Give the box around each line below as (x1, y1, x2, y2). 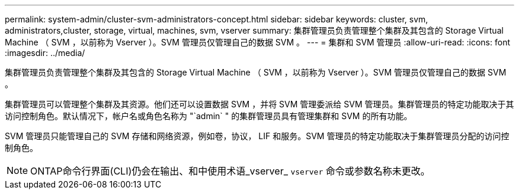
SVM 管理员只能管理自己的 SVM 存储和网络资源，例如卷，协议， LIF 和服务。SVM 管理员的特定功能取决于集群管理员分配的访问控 (5, 131, 510, 141)
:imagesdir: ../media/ (5, 48, 85, 58)
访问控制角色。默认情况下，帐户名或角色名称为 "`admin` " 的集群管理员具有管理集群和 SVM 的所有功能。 (5, 111, 412, 121)
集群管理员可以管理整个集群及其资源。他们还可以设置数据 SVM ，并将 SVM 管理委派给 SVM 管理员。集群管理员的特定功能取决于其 (5, 99, 514, 109)
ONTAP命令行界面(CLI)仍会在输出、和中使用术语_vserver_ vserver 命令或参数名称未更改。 (30, 165, 430, 177)
